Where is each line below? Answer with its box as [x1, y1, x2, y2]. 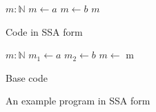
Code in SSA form [6, 24, 83, 38]
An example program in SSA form [6, 93, 150, 108]
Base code [6, 70, 48, 85]
